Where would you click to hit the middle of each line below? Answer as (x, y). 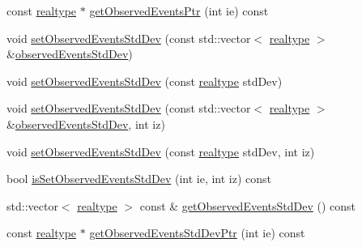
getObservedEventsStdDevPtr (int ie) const (197, 233)
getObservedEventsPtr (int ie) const (179, 11)
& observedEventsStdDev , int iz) (86, 123)
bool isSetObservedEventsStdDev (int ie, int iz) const (139, 179)
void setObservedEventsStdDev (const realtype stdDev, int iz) (161, 151)
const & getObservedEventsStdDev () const (248, 205)
